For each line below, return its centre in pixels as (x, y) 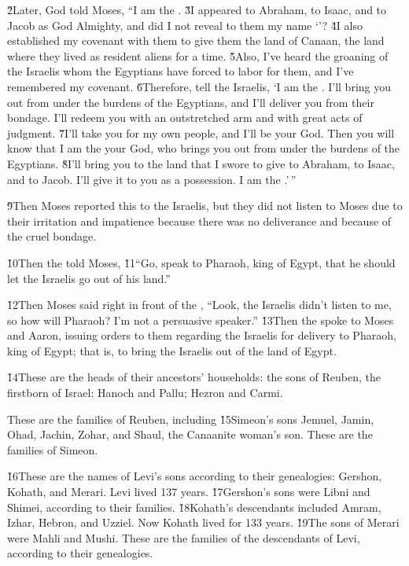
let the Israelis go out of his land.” (89, 278)
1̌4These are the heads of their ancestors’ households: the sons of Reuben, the (194, 377)
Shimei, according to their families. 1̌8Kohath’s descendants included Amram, (194, 507)
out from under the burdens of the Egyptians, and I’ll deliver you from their (191, 102)
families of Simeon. (53, 449)
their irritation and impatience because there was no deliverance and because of (199, 221)
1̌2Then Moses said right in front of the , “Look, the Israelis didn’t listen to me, (199, 305)
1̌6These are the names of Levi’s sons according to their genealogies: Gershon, (195, 476)
